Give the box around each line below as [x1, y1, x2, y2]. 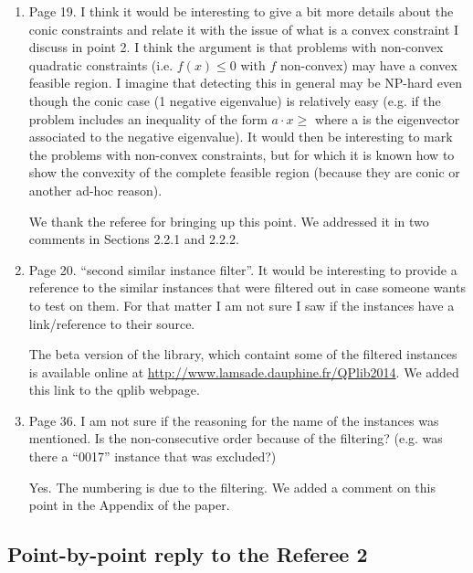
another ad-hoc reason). [28, 180, 163, 199]
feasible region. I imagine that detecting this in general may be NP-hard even [28, 73, 462, 92]
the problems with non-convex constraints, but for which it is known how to [28, 144, 455, 164]
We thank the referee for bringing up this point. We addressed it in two [28, 211, 429, 230]
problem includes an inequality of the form [28, 109, 268, 128]
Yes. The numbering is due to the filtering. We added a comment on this [28, 477, 436, 496]
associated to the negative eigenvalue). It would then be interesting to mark [28, 127, 453, 146]
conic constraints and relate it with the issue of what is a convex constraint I [28, 19, 459, 38]
